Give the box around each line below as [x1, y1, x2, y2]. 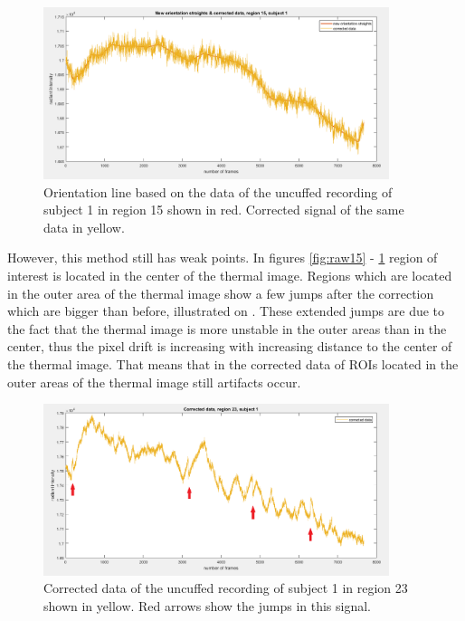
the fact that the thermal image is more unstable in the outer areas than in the [7, 319, 447, 338]
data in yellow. [43, 217, 125, 236]
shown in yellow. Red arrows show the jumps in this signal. [43, 597, 371, 616]
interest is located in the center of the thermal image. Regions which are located [7, 266, 452, 285]
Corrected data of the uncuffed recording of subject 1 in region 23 [43, 578, 408, 597]
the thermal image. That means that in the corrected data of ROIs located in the [7, 354, 459, 373]
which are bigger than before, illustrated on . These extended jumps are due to [7, 301, 445, 320]
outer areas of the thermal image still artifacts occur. [7, 372, 301, 391]
